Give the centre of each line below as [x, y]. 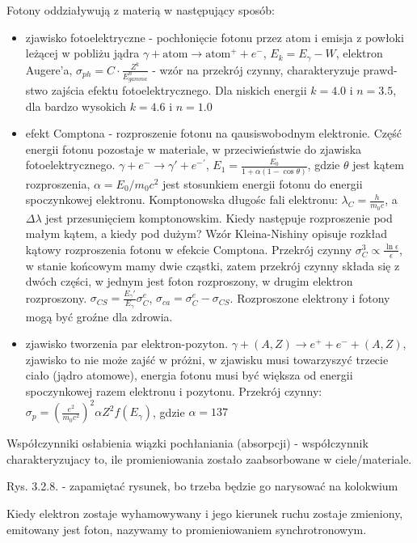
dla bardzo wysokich [76, 106]
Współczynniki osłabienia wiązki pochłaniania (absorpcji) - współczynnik [187, 443]
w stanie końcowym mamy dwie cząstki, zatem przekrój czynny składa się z [213, 265]
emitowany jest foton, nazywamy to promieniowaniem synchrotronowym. [187, 529]
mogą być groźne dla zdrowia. [99, 316]
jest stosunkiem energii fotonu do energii [263, 183]
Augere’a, [49, 69]
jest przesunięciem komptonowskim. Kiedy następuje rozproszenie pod [219, 217]
